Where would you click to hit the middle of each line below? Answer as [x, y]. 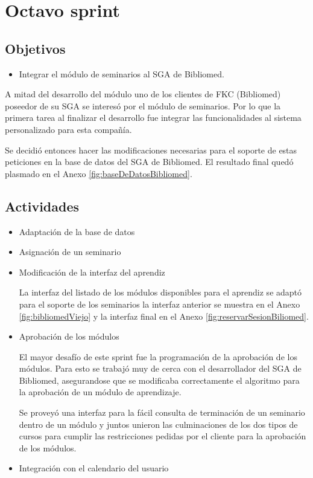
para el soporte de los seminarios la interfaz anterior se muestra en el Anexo [160, 304]
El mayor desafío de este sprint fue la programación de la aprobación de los [158, 356]
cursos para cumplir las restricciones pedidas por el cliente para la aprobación [163, 436]
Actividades [42, 206]
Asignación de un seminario [70, 252]
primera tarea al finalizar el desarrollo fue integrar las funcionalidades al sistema [153, 118]
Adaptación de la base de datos [77, 231]
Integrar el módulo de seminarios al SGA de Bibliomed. [122, 73]
